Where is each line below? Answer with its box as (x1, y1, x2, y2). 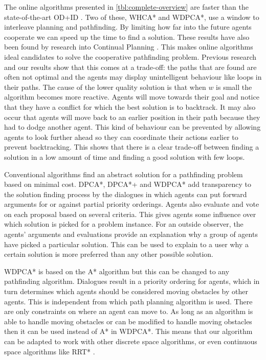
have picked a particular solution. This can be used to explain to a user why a (4, 238, 249, 249)
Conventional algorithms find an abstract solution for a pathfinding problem (4, 169, 243, 179)
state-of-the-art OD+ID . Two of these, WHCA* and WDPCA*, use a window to (4, 11, 259, 22)
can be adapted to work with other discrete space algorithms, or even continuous (4, 336, 257, 346)
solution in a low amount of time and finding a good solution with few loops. (4, 151, 245, 162)
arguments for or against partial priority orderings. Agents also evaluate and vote (4, 199, 259, 209)
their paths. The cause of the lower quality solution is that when (4, 81, 206, 92)
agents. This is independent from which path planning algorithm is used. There (4, 296, 253, 306)
